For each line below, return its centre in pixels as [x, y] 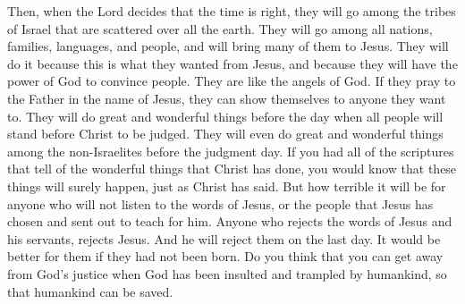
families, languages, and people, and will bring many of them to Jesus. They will [228, 46]
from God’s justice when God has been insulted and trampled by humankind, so [227, 273]
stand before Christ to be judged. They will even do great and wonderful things [225, 134]
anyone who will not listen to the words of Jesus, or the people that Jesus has [220, 203]
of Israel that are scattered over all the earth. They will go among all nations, [220, 28]
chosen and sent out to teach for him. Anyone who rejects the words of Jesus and [230, 221]
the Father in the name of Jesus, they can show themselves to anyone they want [227, 98]
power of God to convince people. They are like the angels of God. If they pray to [232, 81]
